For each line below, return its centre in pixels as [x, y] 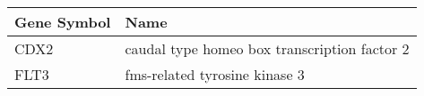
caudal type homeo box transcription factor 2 [267, 48]
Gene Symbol [63, 22]
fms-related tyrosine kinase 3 [215, 74]
